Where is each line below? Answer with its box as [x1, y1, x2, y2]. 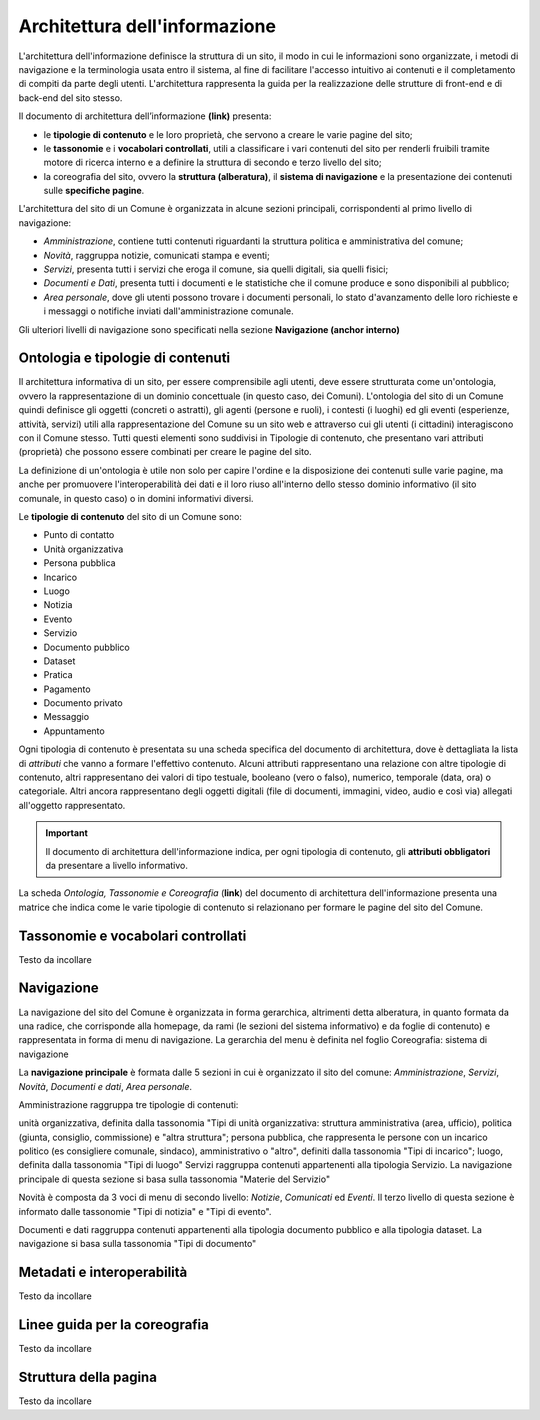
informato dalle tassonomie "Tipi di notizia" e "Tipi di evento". [18, 1205, 272, 1217]
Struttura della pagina [18, 1369, 157, 1386]
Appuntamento [43, 725, 105, 737]
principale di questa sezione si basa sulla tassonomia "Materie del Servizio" [18, 1173, 330, 1185]
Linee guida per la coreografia [18, 1316, 209, 1334]
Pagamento [43, 683, 91, 695]
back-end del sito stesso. [18, 91, 123, 104]
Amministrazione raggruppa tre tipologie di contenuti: [18, 1098, 239, 1110]
